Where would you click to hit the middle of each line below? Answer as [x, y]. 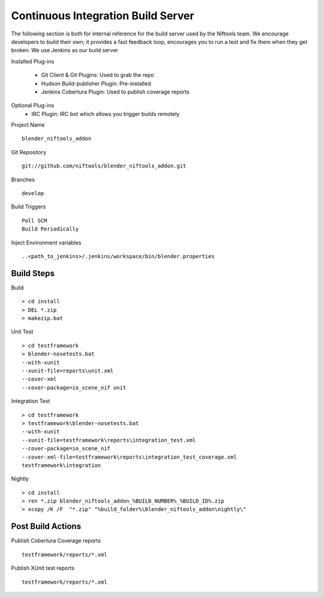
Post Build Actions [46, 526]
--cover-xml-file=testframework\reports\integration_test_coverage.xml [129, 457]
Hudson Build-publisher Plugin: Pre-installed [96, 83]
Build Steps [33, 273]
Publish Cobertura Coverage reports [56, 541]
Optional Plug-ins [32, 106]
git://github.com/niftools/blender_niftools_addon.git [104, 166]
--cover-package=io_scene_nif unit [74, 388]
